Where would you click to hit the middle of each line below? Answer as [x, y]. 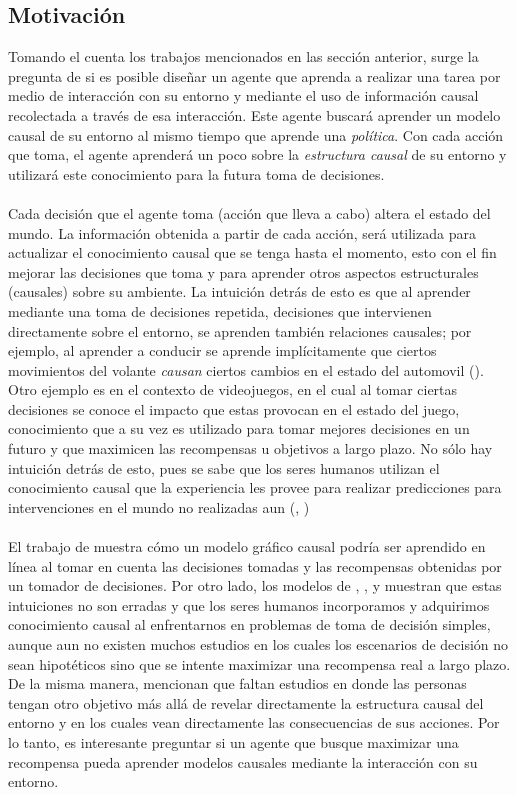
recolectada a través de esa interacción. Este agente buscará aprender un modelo [254, 114]
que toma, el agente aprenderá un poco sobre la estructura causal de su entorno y [257, 154]
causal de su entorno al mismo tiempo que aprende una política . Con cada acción [256, 134]
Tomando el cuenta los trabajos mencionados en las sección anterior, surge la [243, 56]
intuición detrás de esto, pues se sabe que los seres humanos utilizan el [224, 467]
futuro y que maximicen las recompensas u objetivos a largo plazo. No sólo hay [250, 448]
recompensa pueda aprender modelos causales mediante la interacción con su [243, 761]
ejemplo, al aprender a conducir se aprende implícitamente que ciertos [222, 350]
